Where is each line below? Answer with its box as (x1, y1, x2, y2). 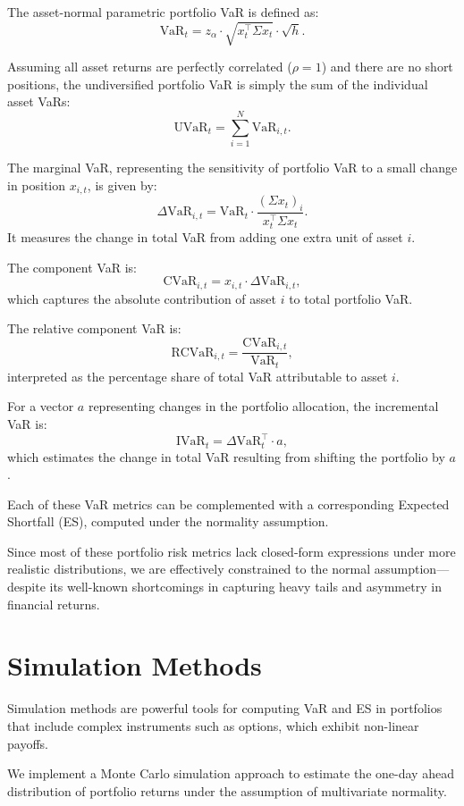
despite (7, 577, 46, 596)
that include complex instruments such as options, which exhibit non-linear (7, 716, 419, 735)
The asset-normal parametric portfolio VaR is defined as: (7, 3, 319, 21)
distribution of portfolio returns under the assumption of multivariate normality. (7, 781, 447, 800)
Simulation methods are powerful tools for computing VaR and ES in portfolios (7, 699, 443, 718)
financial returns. (7, 594, 100, 613)
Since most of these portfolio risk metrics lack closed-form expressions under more (7, 542, 456, 560)
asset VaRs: (7, 92, 71, 111)
